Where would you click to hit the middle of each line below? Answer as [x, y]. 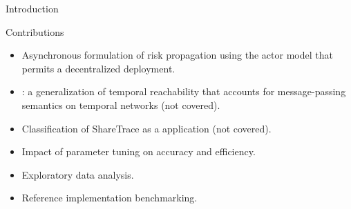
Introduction [32, 8]
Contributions [35, 31]
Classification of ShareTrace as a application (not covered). [146, 128]
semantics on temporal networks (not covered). [121, 104]
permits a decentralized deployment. [98, 68]
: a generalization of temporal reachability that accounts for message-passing [184, 91]
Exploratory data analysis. [78, 174]
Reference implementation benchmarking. [110, 198]
